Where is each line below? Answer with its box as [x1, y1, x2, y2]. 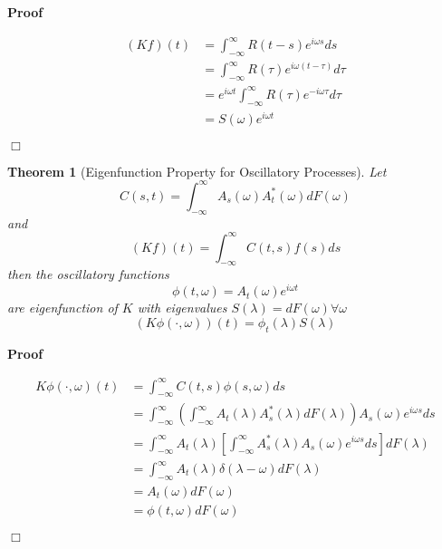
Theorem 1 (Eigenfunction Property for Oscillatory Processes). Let [7, 161, 387, 180]
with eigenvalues [137, 298, 227, 317]
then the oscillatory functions [7, 265, 169, 284]
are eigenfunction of [7, 298, 118, 317]
